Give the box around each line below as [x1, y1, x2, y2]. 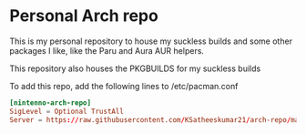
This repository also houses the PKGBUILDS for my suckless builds [9, 63, 261, 74]
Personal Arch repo [9, 5, 159, 26]
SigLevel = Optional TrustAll [9, 107, 125, 116]
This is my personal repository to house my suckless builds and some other [9, 36, 293, 46]
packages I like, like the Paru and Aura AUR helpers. [9, 45, 205, 56]
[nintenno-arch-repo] [9, 98, 92, 108]
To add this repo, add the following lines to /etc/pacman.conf [9, 80, 239, 91]
